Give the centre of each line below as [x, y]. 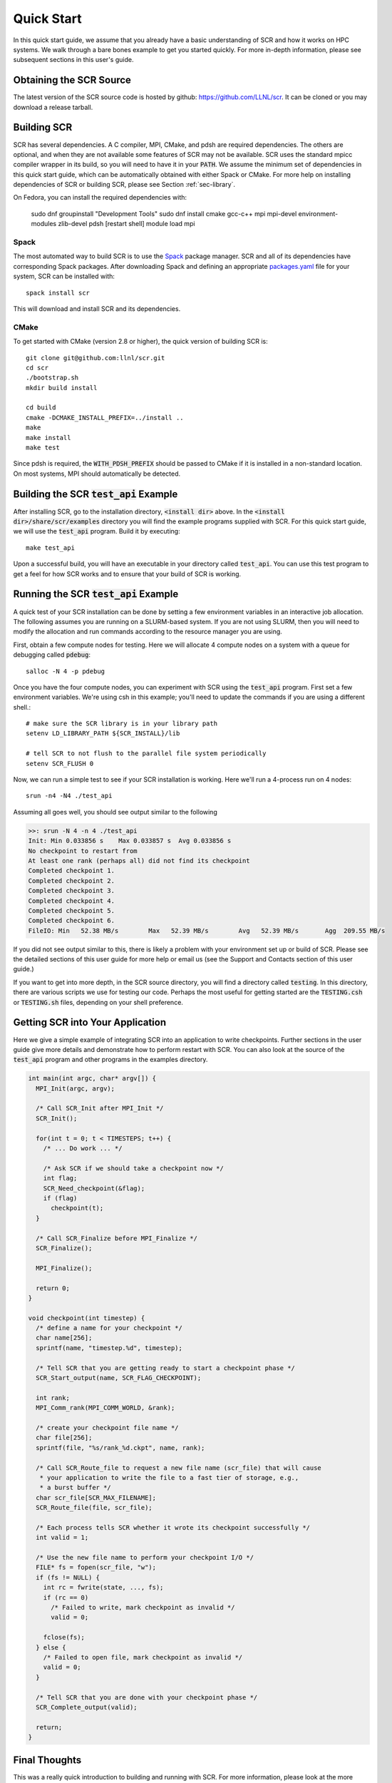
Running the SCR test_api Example [96, 594]
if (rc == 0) [66, 1597]
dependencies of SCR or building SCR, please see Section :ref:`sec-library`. [124, 185]
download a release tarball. [53, 107]
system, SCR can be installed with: [64, 276]
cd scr [37, 368]
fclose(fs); [64, 1638]
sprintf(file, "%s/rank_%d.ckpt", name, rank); [120, 1447]
